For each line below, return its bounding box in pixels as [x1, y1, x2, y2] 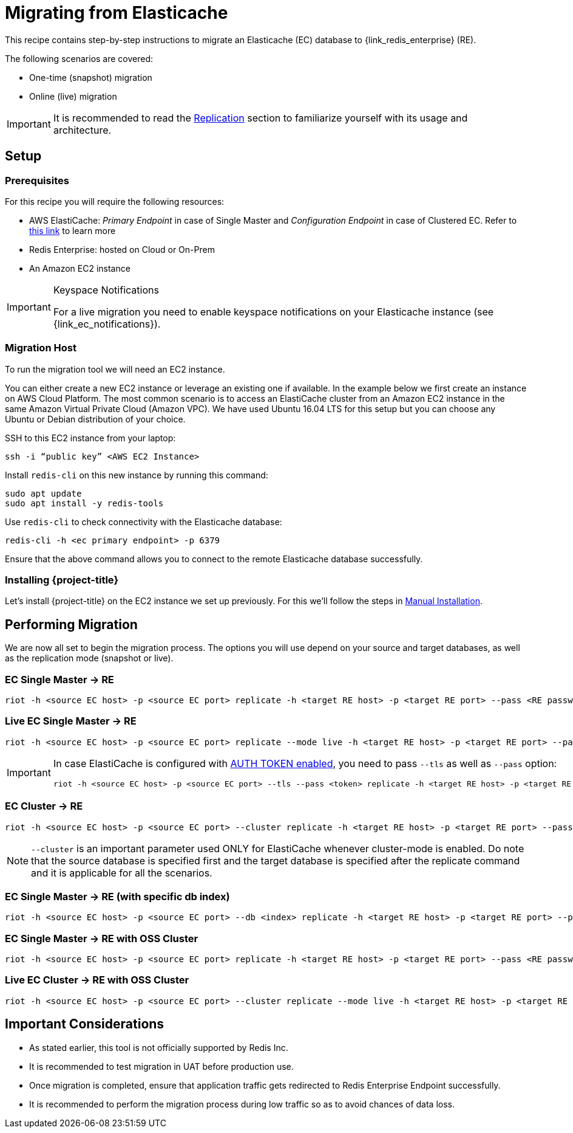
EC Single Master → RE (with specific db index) [5, 890, 230, 903]
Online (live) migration [29, 91, 117, 102]
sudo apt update [5, 488, 82, 498]
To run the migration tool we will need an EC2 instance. [5, 363, 225, 374]
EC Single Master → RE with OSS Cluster [5, 932, 198, 945]
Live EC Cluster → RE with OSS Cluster [5, 974, 189, 987]
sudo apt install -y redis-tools [5, 498, 164, 508]
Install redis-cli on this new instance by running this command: [5, 469, 268, 480]
